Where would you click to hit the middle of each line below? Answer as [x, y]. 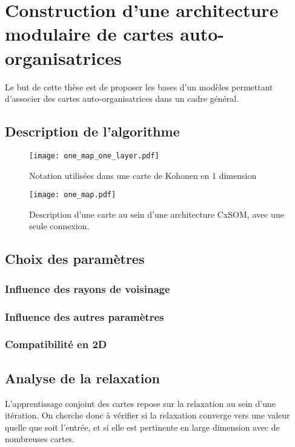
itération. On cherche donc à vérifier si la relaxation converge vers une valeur [147, 415]
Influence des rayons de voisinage [88, 288]
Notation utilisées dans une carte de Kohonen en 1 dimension [143, 175]
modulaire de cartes [89, 34]
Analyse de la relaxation [83, 378]
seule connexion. [59, 226]
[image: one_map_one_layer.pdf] [94, 156]
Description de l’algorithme [92, 131]
